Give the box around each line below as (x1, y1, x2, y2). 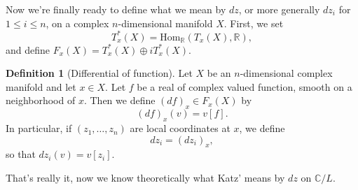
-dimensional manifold (118, 15, 213, 30)
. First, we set (223, 15, 284, 30)
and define (6, 42, 50, 57)
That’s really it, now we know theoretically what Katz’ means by (6, 170, 285, 185)
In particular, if (6, 121, 72, 136)
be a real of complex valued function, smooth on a (137, 79, 352, 94)
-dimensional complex (240, 66, 333, 80)
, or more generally (238, 2, 320, 16)
